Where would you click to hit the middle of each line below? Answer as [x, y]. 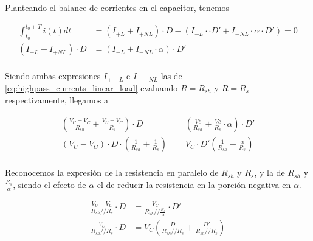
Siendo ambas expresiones [53, 76]
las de [171, 76]
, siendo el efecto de [50, 184]
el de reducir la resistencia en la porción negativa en [194, 184]
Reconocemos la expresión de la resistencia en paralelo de [112, 173]
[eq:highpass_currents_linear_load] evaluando [91, 87]
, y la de [270, 173]
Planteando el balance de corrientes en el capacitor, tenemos [117, 7]
